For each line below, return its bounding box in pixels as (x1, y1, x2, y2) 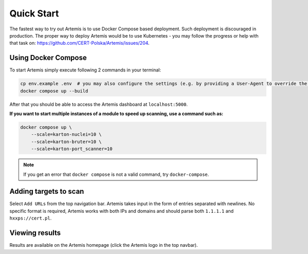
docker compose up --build (20, 88, 88, 94)
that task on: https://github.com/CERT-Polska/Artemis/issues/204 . (9, 40, 150, 46)
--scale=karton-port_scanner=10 (31, 146, 113, 152)
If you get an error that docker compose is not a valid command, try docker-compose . (23, 171, 209, 177)
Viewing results (9, 229, 61, 238)
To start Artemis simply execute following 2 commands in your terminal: (9, 67, 161, 73)
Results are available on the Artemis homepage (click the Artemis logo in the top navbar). (9, 242, 198, 248)
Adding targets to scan (9, 187, 84, 196)
